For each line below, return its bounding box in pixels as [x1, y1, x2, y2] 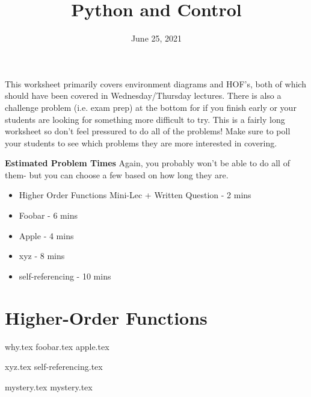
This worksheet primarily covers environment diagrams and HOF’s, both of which [5, 77, 306, 90]
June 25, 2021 [131, 32, 182, 45]
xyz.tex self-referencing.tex [5, 360, 103, 373]
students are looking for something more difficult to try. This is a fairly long [5, 113, 285, 125]
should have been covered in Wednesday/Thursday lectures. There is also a [5, 89, 282, 102]
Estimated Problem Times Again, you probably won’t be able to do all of [5, 157, 290, 169]
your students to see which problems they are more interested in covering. [5, 136, 277, 149]
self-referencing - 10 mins [19, 269, 111, 282]
